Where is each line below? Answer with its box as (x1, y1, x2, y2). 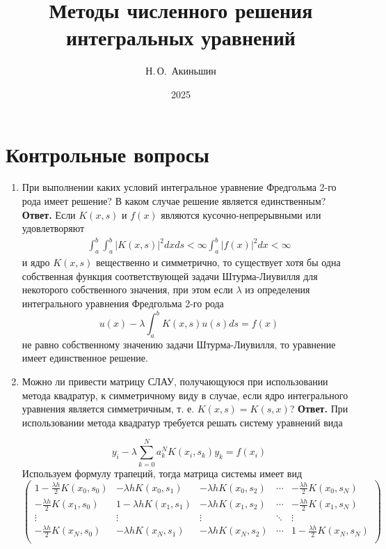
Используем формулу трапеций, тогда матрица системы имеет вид (22, 465, 303, 480)
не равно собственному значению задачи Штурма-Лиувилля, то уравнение (22, 337, 336, 351)
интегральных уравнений (66, 23, 296, 52)
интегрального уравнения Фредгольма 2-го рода (22, 295, 224, 310)
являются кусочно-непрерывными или (161, 207, 321, 222)
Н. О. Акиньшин (145, 63, 216, 78)
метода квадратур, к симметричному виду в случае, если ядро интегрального (22, 387, 348, 402)
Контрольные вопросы (6, 139, 209, 168)
